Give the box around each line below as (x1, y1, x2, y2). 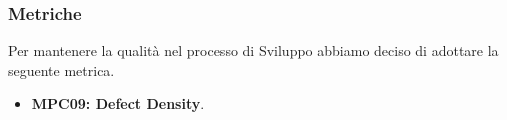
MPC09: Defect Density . (31, 93, 205, 114)
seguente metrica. (8, 59, 115, 80)
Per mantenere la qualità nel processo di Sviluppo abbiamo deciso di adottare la (8, 40, 499, 61)
